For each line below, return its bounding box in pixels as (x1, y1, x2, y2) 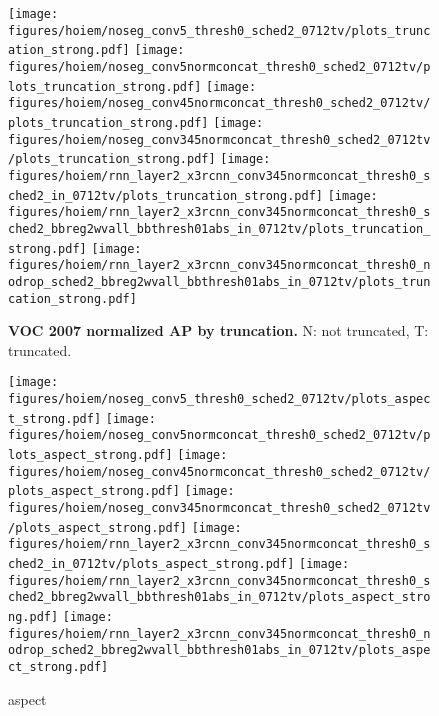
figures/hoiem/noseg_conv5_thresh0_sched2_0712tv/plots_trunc (8, 23, 431, 38)
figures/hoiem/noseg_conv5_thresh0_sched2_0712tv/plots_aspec (8, 392, 431, 406)
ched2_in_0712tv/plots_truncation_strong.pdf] (8, 188, 323, 203)
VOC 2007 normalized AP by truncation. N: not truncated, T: (8, 320, 429, 341)
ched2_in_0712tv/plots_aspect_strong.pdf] (8, 556, 295, 571)
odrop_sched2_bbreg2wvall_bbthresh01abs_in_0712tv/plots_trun (8, 274, 431, 289)
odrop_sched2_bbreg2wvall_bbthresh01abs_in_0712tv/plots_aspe (8, 643, 431, 658)
